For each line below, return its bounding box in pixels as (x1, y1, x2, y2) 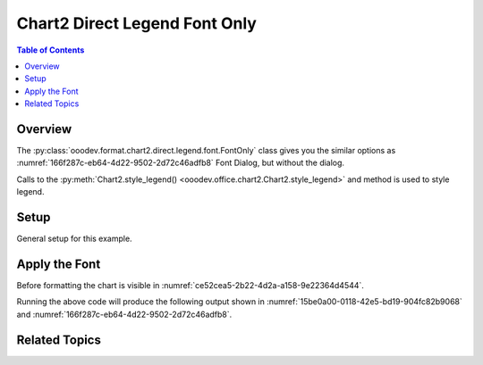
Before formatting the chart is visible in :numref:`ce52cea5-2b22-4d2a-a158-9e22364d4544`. (16, 280, 364, 290)
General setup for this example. (16, 233, 133, 245)
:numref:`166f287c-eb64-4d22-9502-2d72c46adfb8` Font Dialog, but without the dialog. (16, 157, 344, 169)
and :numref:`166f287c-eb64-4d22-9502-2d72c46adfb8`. (16, 309, 233, 319)
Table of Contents (16, 45, 85, 55)
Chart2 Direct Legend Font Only (16, 13, 257, 33)
